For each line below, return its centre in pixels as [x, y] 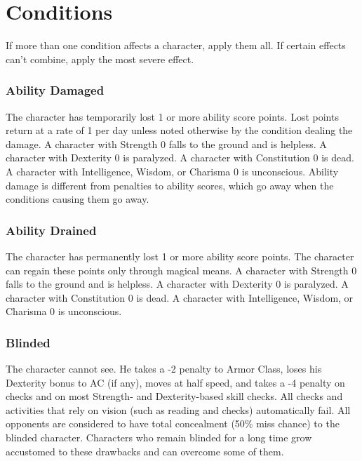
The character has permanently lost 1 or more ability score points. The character [180, 256]
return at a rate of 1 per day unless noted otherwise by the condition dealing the [179, 130]
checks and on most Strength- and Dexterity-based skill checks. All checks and [174, 396]
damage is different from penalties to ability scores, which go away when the [170, 185]
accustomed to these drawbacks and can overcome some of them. [145, 451]
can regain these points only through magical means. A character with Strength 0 [181, 270]
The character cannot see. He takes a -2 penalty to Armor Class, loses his [164, 369]
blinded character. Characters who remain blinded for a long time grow [159, 437]
